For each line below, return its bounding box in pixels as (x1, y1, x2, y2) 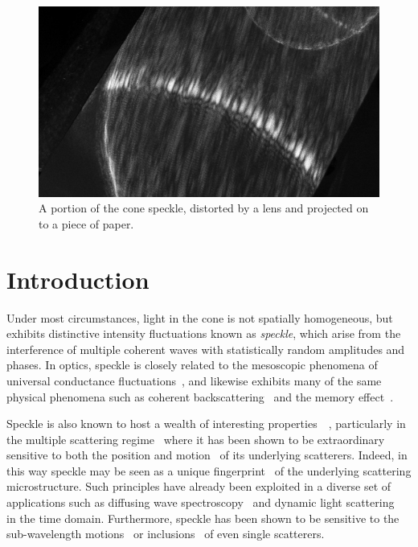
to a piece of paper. (39, 215, 134, 232)
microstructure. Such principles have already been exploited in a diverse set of (6, 478, 391, 495)
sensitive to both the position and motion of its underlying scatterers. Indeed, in (6, 446, 408, 463)
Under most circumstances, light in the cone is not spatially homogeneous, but (6, 309, 393, 326)
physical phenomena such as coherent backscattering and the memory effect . (6, 388, 394, 405)
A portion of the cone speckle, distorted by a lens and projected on (39, 199, 369, 216)
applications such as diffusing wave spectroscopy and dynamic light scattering (6, 494, 395, 511)
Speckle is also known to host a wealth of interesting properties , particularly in (6, 415, 406, 432)
